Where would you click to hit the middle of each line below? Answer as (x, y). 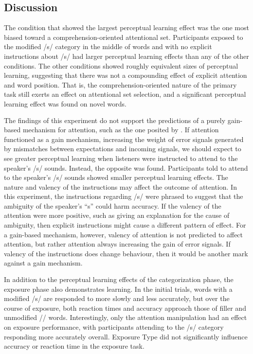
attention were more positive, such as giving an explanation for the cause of (117, 215)
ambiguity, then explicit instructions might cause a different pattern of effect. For (125, 225)
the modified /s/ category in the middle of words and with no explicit (108, 46)
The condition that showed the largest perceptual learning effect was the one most (126, 27)
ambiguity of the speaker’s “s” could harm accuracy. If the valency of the (113, 205)
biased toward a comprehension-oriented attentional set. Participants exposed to (124, 37)
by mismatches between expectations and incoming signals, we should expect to (123, 149)
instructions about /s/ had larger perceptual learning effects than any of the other (126, 56)
